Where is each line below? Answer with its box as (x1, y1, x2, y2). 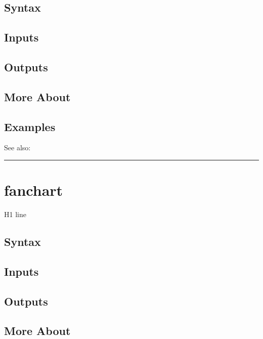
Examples (4, 118, 56, 134)
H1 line (4, 209, 26, 220)
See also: (4, 142, 31, 153)
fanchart (4, 180, 63, 200)
